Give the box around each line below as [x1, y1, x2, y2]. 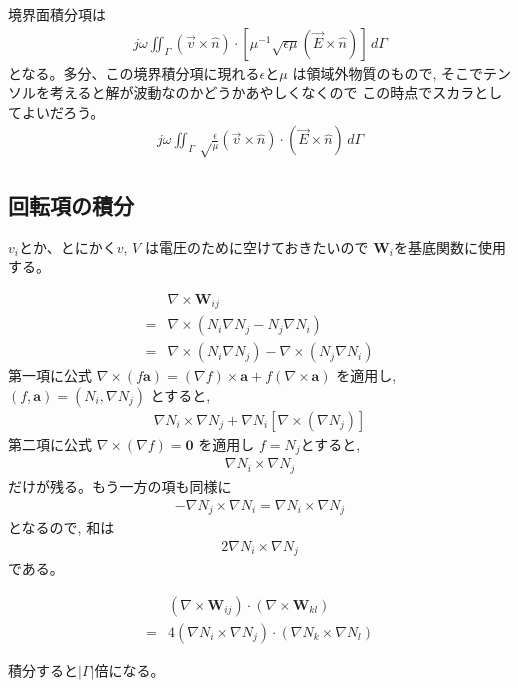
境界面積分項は [8, 4, 106, 24]
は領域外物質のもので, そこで [292, 62, 483, 83]
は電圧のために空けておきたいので [144, 236, 369, 257]
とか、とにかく [18, 236, 117, 257]
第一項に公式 [8, 365, 92, 386]
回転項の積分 [8, 189, 134, 220]
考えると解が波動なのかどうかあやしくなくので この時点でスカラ [49, 82, 475, 103]
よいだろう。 [21, 101, 105, 122]
